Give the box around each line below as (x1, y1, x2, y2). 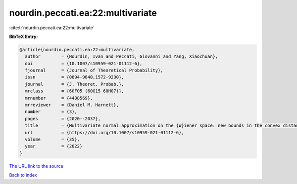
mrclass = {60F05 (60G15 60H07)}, (25, 88, 124, 94)
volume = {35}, (25, 137, 80, 142)
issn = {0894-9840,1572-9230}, (25, 74, 124, 80)
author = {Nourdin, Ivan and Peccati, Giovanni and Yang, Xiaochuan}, (25, 54, 218, 59)
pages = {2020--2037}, (25, 116, 101, 121)
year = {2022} (25, 144, 83, 149)
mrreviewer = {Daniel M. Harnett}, (25, 102, 119, 108)
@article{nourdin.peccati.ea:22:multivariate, (19, 47, 135, 52)
